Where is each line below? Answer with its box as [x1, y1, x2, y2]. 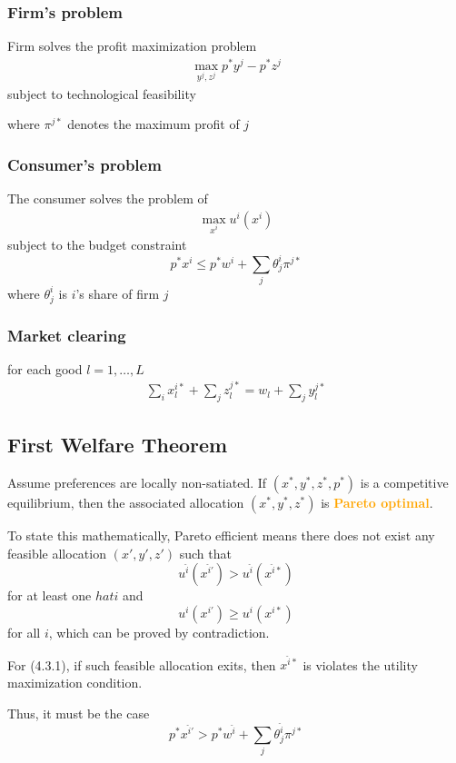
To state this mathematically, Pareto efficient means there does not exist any [7, 526, 435, 545]
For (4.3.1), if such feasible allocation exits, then [7, 655, 276, 674]
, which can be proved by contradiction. [48, 623, 270, 642]
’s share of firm [75, 283, 160, 302]
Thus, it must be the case [7, 703, 150, 722]
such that [179, 543, 232, 562]
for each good [7, 359, 83, 378]
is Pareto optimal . [321, 493, 433, 512]
